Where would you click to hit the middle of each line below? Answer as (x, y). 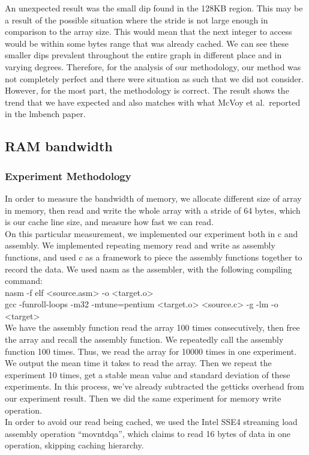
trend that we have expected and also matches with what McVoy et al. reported (153, 102)
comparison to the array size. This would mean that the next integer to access (148, 32)
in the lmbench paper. (45, 114)
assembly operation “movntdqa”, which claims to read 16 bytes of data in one (148, 433)
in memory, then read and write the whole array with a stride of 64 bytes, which (153, 210)
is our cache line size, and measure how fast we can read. (109, 222)
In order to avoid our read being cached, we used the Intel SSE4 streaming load (151, 422)
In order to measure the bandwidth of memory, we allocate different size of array (153, 198)
